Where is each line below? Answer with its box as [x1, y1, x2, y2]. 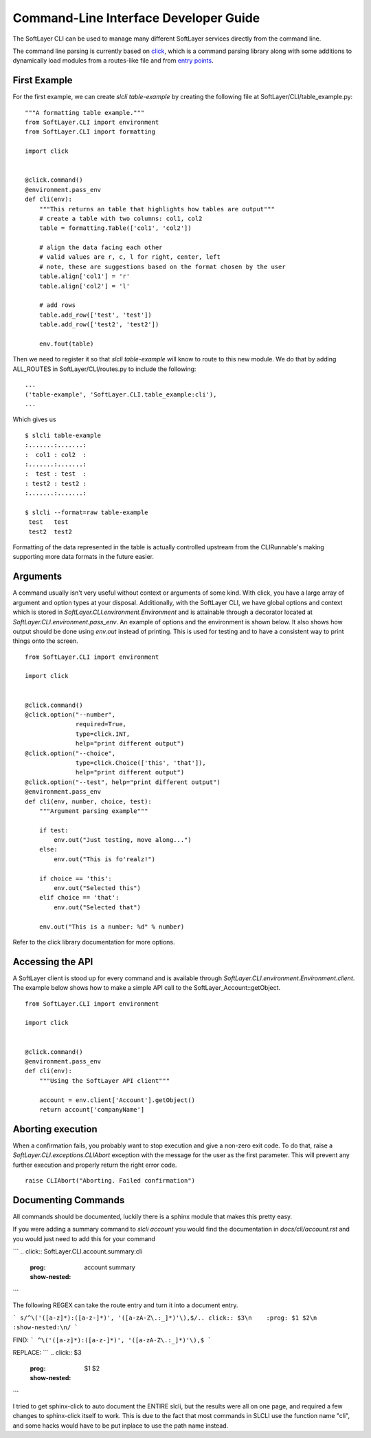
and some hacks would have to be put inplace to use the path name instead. [12, 1421, 229, 1430]
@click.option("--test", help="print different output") [25, 778, 221, 786]
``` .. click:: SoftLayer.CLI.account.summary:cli [12, 1247, 143, 1256]
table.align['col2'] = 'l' [38, 282, 131, 290]
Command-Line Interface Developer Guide [12, 10, 260, 25]
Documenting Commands [12, 1194, 125, 1206]
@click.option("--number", [25, 711, 116, 719]
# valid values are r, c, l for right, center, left [38, 253, 221, 261]
